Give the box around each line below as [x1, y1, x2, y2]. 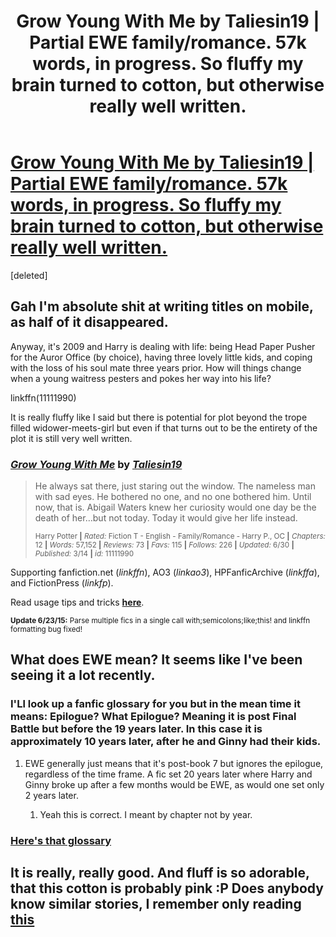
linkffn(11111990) [10, 391, 77, 404]
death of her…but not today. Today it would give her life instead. [34, 512, 298, 524]
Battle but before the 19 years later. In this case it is [10, 722, 263, 736]
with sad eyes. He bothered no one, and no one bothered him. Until [34, 491, 312, 503]
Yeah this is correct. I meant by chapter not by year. [39, 808, 253, 820]
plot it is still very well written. [10, 432, 133, 444]
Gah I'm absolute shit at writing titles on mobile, [10, 298, 314, 315]
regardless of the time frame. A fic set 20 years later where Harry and [24, 768, 313, 780]
